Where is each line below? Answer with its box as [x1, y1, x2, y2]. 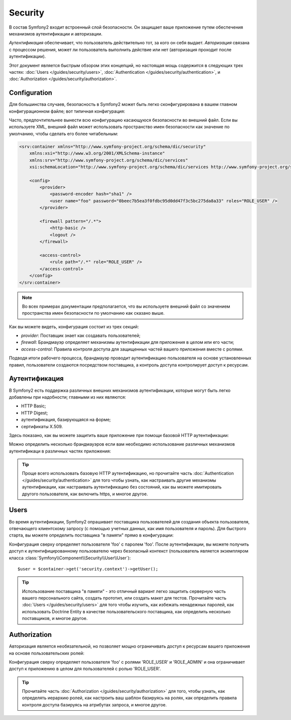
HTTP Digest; [21, 410, 48, 416]
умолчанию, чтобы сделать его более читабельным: [9, 131, 118, 136]
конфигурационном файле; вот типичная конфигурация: [9, 108, 126, 114]
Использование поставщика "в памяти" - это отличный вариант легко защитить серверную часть [22, 588, 226, 594]
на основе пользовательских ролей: [9, 650, 84, 656]
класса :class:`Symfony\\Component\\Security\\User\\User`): [9, 555, 131, 561]
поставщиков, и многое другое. [22, 616, 88, 621]
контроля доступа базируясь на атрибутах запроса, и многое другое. [22, 702, 167, 707]
